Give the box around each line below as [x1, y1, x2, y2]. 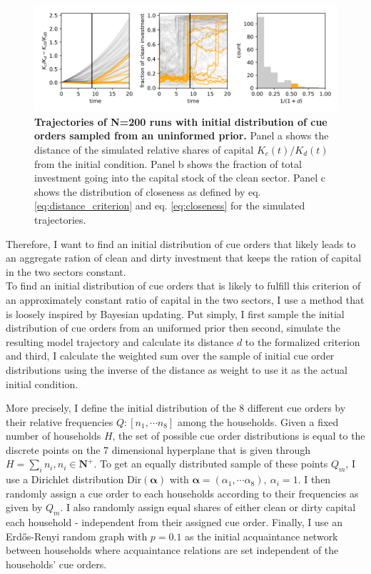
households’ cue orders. [6, 557, 107, 572]
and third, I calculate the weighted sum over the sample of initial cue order [6, 348, 335, 363]
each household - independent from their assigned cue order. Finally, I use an [6, 515, 343, 530]
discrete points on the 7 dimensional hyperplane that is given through [6, 442, 311, 457]
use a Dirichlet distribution [6, 472, 124, 487]
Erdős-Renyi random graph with [6, 528, 148, 543]
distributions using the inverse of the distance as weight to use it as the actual [6, 362, 347, 377]
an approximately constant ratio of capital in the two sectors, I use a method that [6, 292, 365, 307]
